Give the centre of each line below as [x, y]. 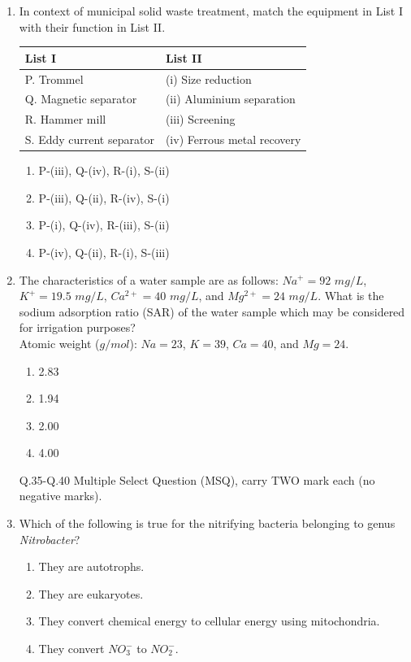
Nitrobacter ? [50, 539]
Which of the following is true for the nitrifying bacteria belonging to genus [207, 523]
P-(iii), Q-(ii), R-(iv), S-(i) [104, 197]
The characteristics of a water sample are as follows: [149, 279]
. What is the [351, 296]
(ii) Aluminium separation [230, 99]
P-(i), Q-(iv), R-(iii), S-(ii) [104, 225]
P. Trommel [54, 78]
